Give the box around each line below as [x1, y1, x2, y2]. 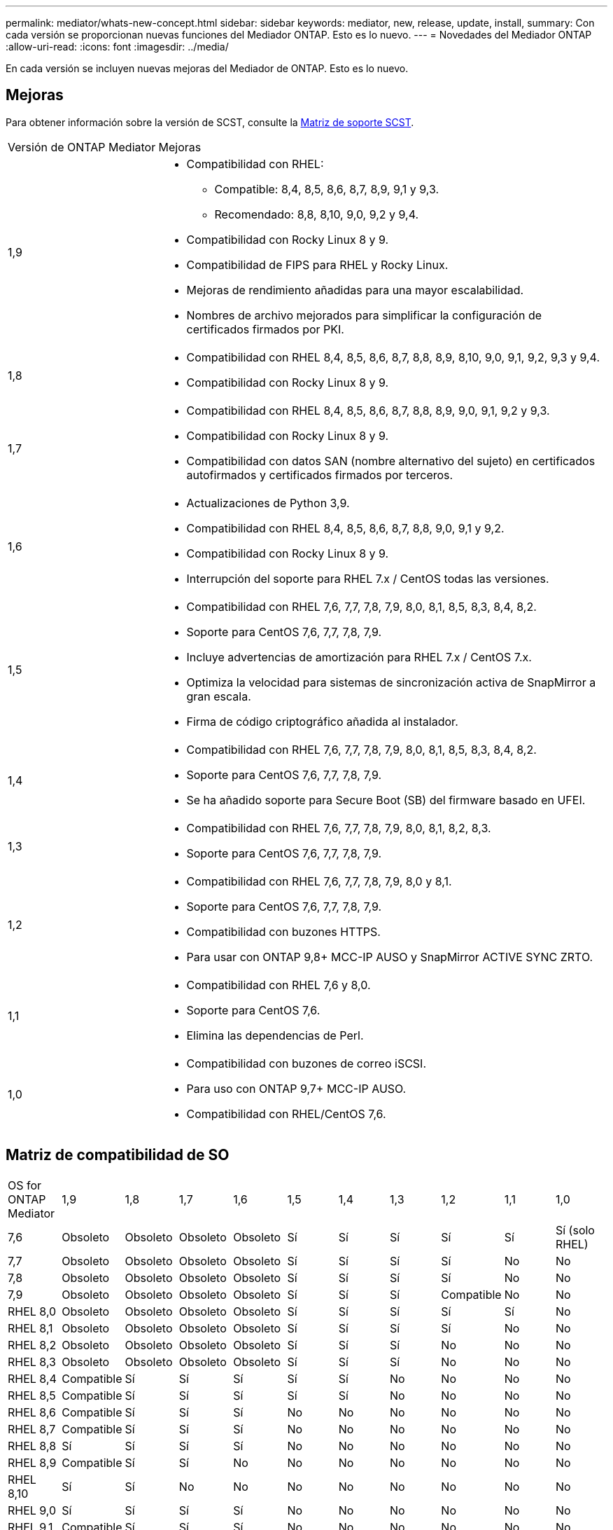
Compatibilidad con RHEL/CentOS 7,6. [186, 1106, 386, 1121]
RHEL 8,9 [8, 1455, 57, 1470]
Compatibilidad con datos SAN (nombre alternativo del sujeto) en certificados [186, 453, 596, 468]
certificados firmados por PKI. [186, 322, 344, 336]
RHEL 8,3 [8, 1354, 56, 1369]
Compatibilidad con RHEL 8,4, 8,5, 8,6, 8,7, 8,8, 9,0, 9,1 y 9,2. [186, 521, 505, 535]
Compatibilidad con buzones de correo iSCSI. [186, 1056, 427, 1070]
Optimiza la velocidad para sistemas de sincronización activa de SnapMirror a [186, 675, 596, 689]
